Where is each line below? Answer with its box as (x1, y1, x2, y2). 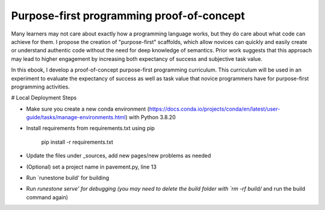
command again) (26, 193, 69, 201)
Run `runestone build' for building (26, 174, 110, 182)
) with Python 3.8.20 (125, 114, 176, 121)
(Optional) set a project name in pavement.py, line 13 (26, 163, 156, 170)
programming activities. (11, 83, 70, 90)
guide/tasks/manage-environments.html (26, 114, 126, 121)
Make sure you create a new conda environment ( (26, 105, 150, 113)
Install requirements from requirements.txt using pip (26, 125, 155, 132)
